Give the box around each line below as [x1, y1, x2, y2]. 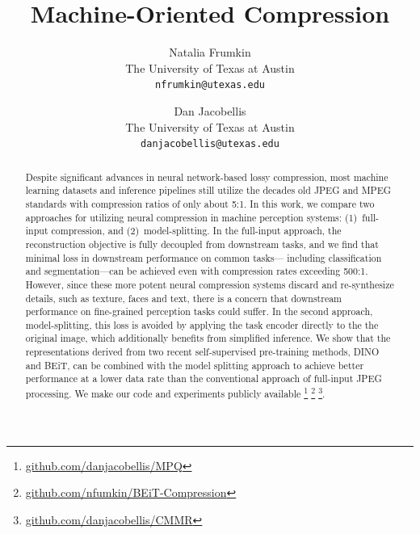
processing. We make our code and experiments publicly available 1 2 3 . [25, 385, 325, 401]
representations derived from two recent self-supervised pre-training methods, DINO [25, 345, 380, 359]
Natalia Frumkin [169, 44, 251, 61]
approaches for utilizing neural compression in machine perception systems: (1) [25, 210, 358, 224]
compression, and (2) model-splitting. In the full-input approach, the [51, 224, 342, 238]
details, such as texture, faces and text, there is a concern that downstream [25, 291, 342, 305]
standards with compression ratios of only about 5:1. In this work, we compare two [25, 196, 375, 210]
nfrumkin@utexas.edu [154, 79, 266, 91]
